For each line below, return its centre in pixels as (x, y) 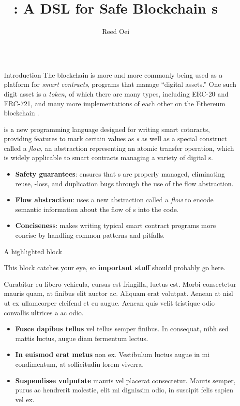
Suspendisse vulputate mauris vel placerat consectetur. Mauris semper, (125, 380)
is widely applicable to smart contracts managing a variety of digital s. (109, 157)
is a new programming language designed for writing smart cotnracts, (107, 129)
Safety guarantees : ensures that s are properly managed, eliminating (120, 174)
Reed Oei (116, 31)
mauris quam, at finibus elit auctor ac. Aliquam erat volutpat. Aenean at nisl (119, 293)
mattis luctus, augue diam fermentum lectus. (82, 338)
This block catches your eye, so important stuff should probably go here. (115, 268)
